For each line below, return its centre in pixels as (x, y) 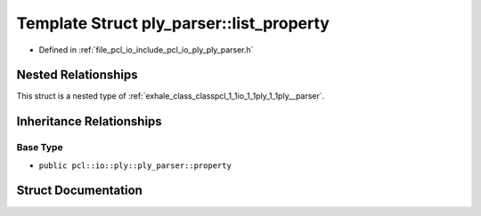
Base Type (40, 148)
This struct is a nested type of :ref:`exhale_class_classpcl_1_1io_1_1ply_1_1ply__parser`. (171, 96)
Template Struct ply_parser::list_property (173, 23)
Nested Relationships (77, 75)
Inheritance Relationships (89, 121)
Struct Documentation (79, 191)
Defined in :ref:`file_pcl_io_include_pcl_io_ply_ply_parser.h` (146, 50)
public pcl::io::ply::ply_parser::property (135, 165)
